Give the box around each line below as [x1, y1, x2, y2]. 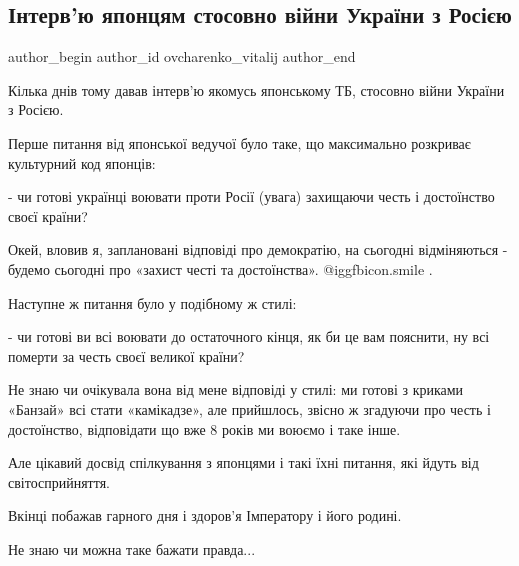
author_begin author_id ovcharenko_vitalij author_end [8, 46, 356, 67]
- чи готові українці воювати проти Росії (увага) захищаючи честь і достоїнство [8, 186, 495, 207]
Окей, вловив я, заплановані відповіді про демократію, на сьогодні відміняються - [8, 239, 508, 260]
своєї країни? [8, 205, 88, 226]
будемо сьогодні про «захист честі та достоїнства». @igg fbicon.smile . [8, 258, 433, 279]
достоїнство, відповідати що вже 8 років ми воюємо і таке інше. [8, 418, 401, 439]
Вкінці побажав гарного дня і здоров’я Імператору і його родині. [8, 505, 402, 526]
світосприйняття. [8, 471, 111, 492]
